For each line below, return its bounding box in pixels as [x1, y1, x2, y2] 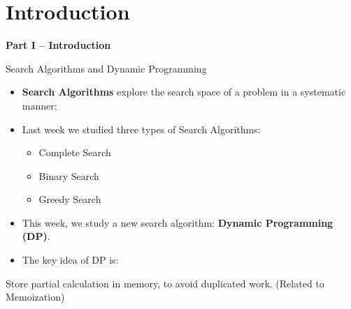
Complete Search [38, 145, 111, 160]
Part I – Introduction [6, 38, 111, 52]
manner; [22, 98, 57, 112]
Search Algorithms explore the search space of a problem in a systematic [22, 84, 346, 99]
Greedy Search [38, 192, 101, 206]
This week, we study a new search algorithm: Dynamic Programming [22, 215, 334, 229]
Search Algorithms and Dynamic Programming [6, 61, 207, 75]
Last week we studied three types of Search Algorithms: [22, 121, 261, 136]
